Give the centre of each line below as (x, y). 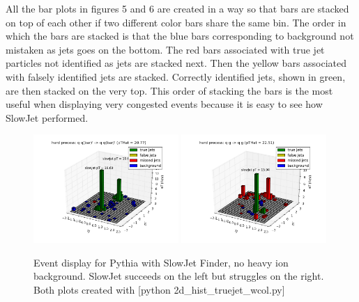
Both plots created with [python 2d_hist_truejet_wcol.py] (159, 289)
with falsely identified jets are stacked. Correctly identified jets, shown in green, (176, 76)
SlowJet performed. (47, 117)
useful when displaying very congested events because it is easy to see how (164, 104)
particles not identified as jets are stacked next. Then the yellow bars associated (176, 63)
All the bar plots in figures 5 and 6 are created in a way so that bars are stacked (177, 8)
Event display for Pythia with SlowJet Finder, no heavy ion (161, 262)
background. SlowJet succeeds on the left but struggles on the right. (179, 276)
